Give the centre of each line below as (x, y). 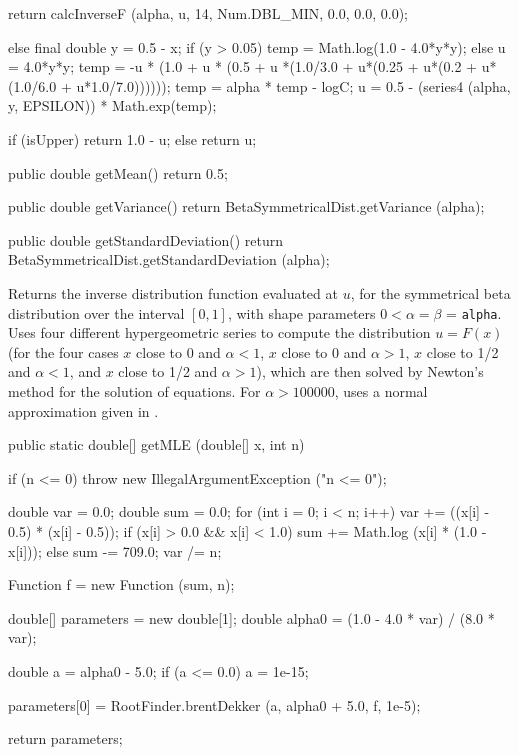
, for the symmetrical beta (430, 292)
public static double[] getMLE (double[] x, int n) (156, 444)
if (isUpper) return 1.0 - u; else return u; (132, 138)
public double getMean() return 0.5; (118, 172)
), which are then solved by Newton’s (370, 371)
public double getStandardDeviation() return (145, 239)
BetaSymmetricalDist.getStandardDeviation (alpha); (169, 259)
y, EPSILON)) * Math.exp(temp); (112, 105)
